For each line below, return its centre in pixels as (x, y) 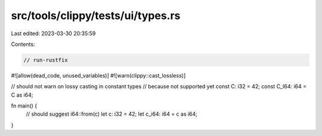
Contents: (23, 44)
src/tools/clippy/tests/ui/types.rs (96, 16)
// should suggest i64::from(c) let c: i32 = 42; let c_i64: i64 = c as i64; (112, 114)
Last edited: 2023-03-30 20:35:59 (53, 33)
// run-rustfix (46, 60)
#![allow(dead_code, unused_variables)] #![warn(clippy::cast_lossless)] (98, 75)
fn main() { (24, 106)
